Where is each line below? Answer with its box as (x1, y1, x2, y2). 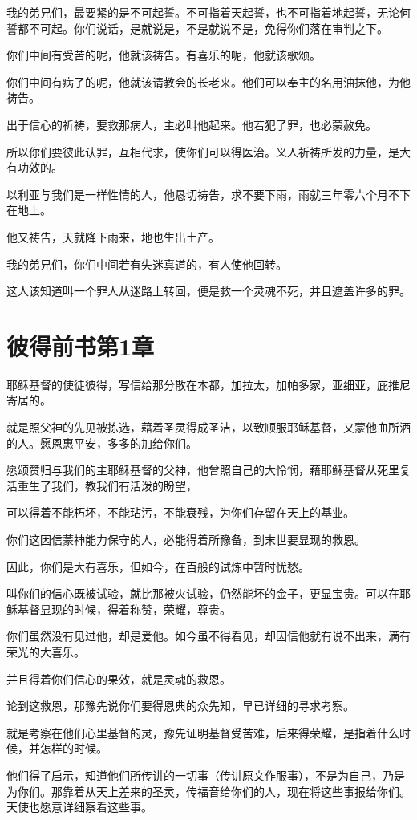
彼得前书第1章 (6, 329, 155, 362)
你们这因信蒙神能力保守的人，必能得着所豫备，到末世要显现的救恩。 (6, 531, 366, 547)
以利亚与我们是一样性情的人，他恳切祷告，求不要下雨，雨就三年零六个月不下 (6, 185, 411, 202)
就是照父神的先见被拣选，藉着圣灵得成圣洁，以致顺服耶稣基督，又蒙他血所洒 (6, 419, 411, 436)
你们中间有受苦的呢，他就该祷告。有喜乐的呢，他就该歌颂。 (6, 47, 321, 63)
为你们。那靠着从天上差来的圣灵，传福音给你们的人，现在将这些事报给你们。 (6, 782, 411, 799)
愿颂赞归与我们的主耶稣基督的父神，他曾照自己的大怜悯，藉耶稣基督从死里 (6, 461, 399, 478)
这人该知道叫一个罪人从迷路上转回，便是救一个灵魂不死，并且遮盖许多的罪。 (6, 282, 411, 299)
